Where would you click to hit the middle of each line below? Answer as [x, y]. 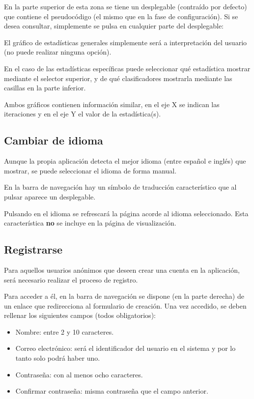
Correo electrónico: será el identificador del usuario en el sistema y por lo [126, 348]
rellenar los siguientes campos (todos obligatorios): [80, 315]
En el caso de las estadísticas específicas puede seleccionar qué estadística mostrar [127, 68]
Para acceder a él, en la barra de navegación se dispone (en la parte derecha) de [124, 296]
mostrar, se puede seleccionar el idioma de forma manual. [90, 170]
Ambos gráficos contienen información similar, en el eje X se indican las [112, 104]
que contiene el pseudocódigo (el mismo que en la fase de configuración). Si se [121, 16]
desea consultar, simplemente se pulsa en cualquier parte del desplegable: [114, 26]
